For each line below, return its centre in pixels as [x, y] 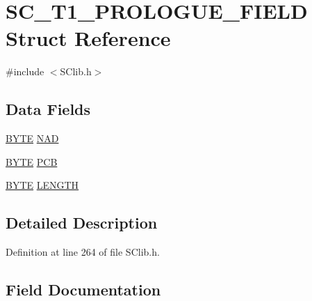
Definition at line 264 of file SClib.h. [83, 252]
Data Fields [48, 109]
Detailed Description [82, 223]
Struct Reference [88, 38]
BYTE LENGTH [42, 185]
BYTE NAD [32, 138]
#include [25, 71]
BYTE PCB [32, 161]
